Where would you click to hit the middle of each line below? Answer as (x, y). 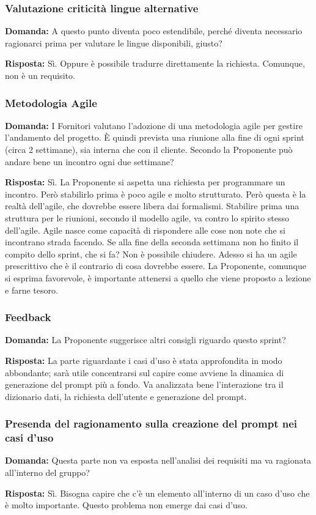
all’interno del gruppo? (47, 472)
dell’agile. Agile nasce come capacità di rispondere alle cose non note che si (145, 230)
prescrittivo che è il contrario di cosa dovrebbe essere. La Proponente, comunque (156, 266)
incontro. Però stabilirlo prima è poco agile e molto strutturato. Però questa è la (156, 194)
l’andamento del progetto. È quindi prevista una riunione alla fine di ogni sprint (155, 137)
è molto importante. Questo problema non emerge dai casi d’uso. (126, 505)
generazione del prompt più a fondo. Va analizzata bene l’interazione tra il (144, 384)
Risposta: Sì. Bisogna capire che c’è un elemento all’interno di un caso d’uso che (157, 493)
